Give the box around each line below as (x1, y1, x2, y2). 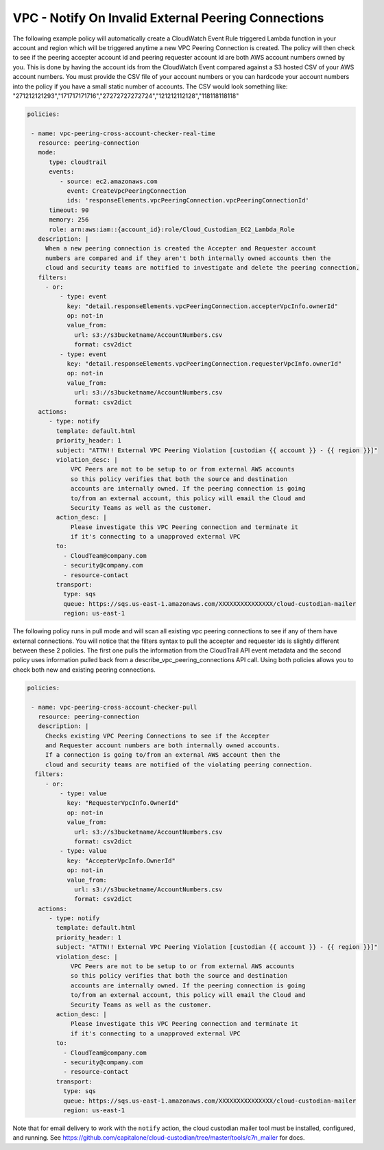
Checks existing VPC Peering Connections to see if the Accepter (45, 731, 270, 740)
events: (49, 168, 75, 176)
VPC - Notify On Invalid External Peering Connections (12, 10, 324, 25)
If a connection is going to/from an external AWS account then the (45, 751, 280, 759)
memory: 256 (49, 216, 89, 224)
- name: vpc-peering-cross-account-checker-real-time (31, 129, 215, 137)
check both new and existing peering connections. (12, 666, 156, 674)
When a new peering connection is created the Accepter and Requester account (45, 244, 317, 253)
